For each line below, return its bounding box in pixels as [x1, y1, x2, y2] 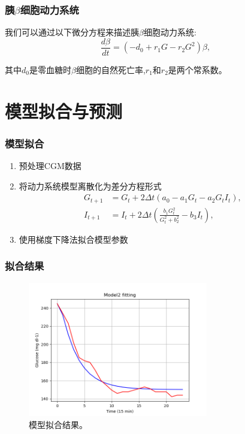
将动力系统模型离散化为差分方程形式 [19, 179, 162, 192]
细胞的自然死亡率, [75, 63, 146, 76]
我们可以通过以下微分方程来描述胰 [5, 26, 139, 38]
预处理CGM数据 [19, 159, 81, 172]
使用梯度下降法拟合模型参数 [19, 233, 128, 245]
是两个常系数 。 [168, 63, 227, 76]
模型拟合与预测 [5, 98, 123, 123]
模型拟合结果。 [29, 418, 87, 430]
